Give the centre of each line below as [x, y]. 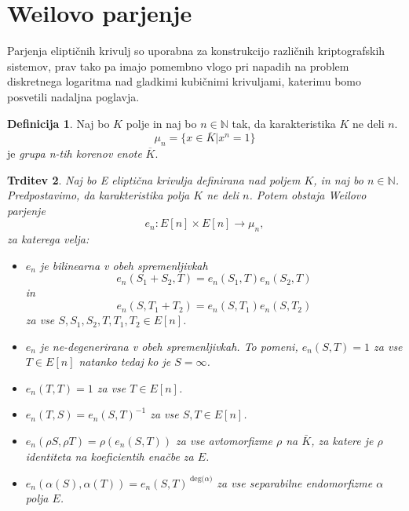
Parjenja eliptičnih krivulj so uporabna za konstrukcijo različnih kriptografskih [196, 51]
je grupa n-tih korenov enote [75, 153]
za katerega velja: [48, 239]
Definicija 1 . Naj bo [58, 123]
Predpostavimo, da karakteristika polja [99, 195]
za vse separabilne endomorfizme [295, 482]
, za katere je [342, 441]
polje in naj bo [161, 123]
